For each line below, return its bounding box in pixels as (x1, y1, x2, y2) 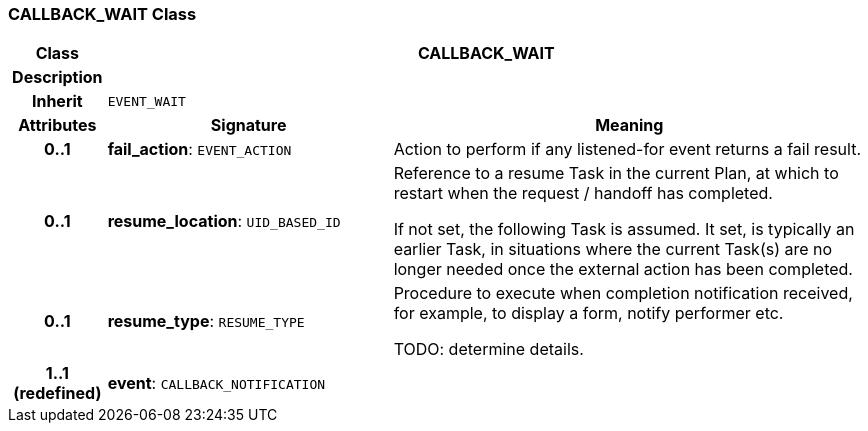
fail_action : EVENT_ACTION (107, 139, 292, 160)
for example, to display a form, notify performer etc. (393, 303, 784, 324)
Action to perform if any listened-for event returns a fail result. (393, 139, 861, 160)
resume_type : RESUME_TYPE (107, 311, 305, 332)
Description (12, 67, 103, 88)
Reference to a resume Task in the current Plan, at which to (393, 163, 839, 184)
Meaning (595, 115, 664, 136)
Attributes (18, 115, 97, 136)
